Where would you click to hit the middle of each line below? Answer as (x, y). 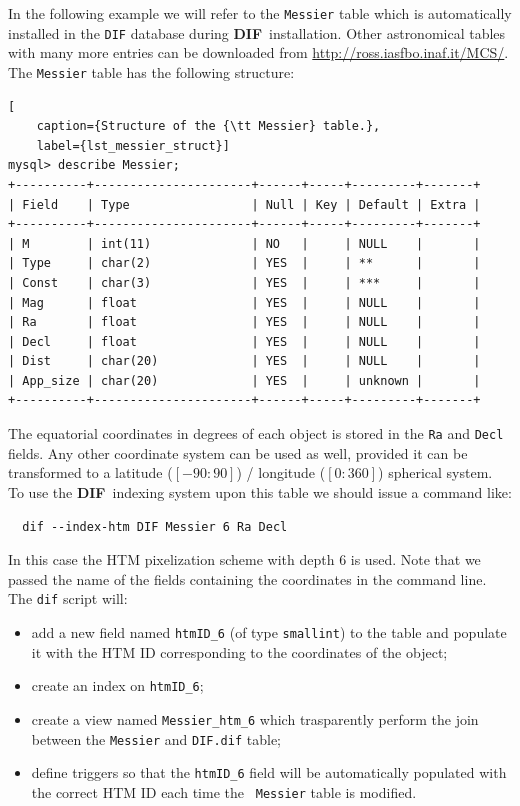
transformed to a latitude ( (90, 472)
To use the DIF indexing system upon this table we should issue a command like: (260, 491)
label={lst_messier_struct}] (133, 145)
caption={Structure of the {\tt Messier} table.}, (208, 126)
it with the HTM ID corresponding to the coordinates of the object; (239, 651)
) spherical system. (435, 472)
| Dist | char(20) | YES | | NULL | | (244, 361)
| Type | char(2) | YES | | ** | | (244, 263)
